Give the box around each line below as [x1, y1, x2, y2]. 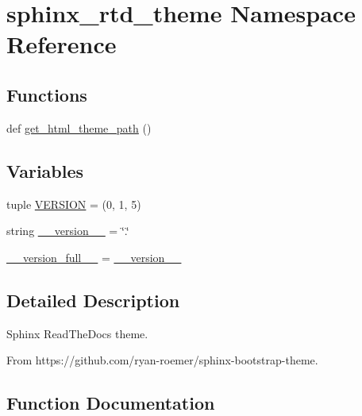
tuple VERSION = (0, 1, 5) [6, 195, 141, 212]
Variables [6, 158, 84, 183]
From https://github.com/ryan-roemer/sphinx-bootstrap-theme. [6, 352, 318, 368]
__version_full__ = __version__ [6, 248, 182, 265]
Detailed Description [6, 287, 180, 312]
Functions [6, 82, 87, 106]
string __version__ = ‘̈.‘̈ [6, 222, 129, 239]
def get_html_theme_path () [6, 119, 152, 136]
